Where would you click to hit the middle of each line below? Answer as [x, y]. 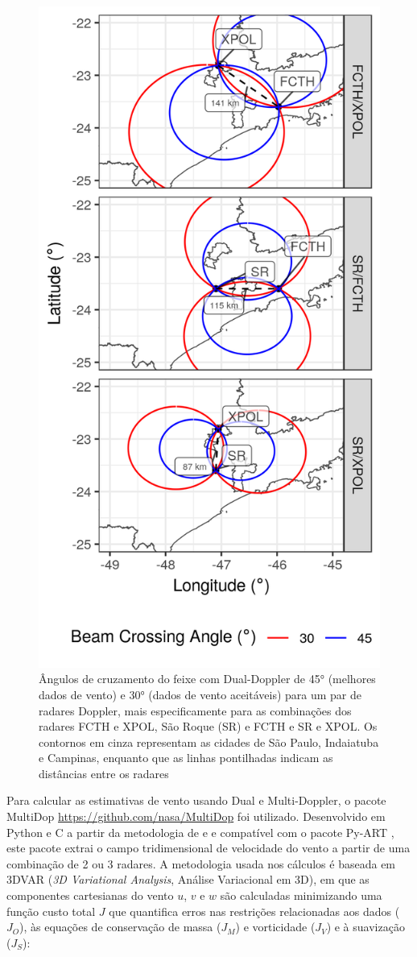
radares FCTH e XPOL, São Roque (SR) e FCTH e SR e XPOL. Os [208, 726]
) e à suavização [365, 927]
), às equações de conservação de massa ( [120, 927]
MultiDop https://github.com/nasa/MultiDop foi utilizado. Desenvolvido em [196, 816]
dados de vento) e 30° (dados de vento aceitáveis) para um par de [200, 694]
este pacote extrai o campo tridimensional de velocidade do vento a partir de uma [208, 848]
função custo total [51, 911]
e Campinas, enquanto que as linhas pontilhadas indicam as [186, 758]
